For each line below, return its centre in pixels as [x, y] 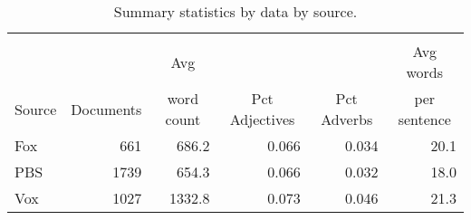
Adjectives [262, 119]
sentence [424, 119]
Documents [106, 109]
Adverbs [347, 119]
